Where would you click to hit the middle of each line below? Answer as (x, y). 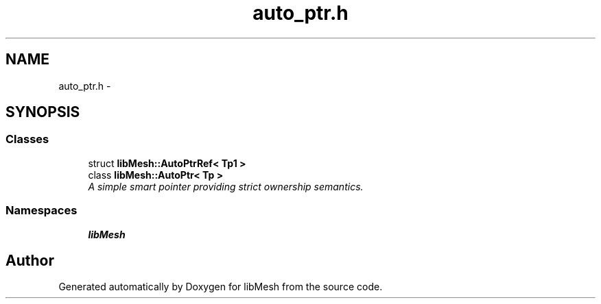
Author (30, 260)
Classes (27, 139)
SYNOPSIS (43, 112)
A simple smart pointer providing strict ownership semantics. (226, 186)
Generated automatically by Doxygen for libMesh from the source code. (221, 287)
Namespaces (42, 211)
